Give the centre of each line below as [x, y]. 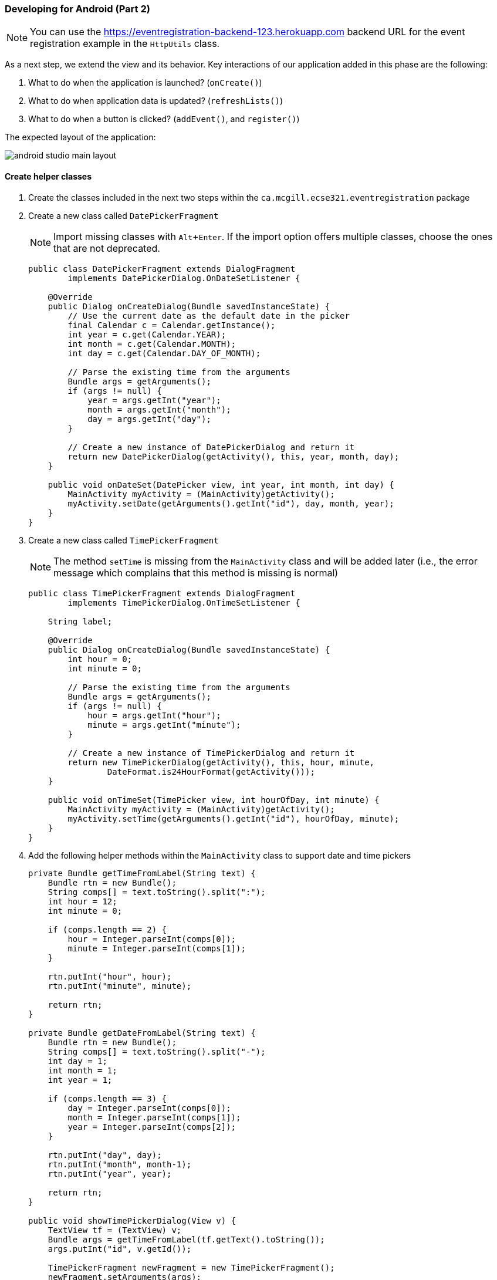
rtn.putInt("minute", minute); [120, 986]
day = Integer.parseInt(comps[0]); [149, 1108]
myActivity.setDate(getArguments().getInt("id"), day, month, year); [231, 503]
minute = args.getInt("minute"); [164, 725]
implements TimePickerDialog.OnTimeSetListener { [184, 602]
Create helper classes [48, 176]
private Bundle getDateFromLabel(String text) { [142, 1033]
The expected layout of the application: [80, 137]
